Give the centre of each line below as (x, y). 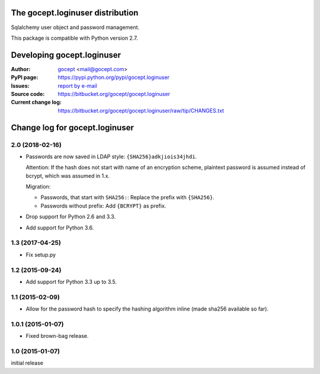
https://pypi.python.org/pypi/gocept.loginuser (114, 78)
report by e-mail (77, 85)
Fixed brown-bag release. (57, 336)
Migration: (38, 187)
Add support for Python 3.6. (60, 228)
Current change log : (36, 102)
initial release (27, 363)
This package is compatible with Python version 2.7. (74, 38)
